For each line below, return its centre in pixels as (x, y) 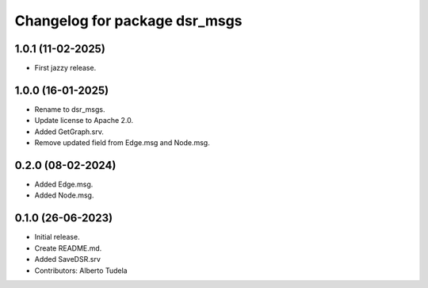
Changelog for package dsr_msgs (128, 21)
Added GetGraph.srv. (69, 132)
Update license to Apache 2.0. (84, 121)
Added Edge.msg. (64, 184)
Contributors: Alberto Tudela (81, 271)
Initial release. (57, 237)
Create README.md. (68, 248)
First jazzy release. (65, 68)
